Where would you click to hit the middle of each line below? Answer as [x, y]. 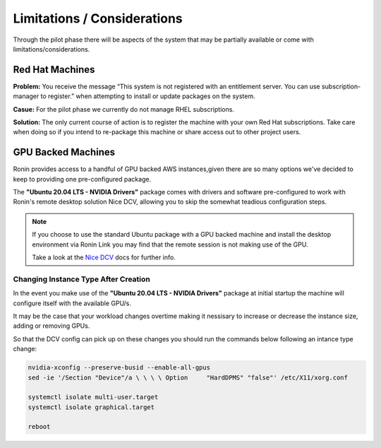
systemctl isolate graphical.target [91, 407]
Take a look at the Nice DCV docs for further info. [104, 257]
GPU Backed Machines [64, 152]
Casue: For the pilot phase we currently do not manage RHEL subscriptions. [123, 109]
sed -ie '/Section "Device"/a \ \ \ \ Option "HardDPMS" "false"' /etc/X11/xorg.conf [188, 377]
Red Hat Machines [54, 70]
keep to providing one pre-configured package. [82, 179]
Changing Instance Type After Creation [82, 279]
